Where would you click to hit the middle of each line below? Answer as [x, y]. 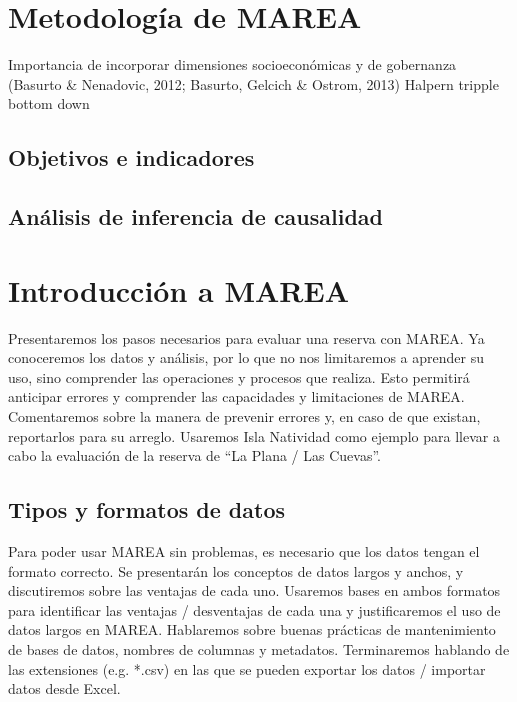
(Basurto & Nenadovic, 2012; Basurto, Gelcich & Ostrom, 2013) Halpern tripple [253, 83]
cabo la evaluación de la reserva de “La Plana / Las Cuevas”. [195, 455]
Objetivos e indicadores [131, 157]
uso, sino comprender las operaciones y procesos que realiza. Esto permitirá [239, 376]
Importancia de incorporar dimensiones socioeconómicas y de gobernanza [232, 64]
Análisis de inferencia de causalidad [196, 216]
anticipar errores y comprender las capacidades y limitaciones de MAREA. [236, 396]
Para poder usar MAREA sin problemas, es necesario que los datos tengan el [244, 550]
